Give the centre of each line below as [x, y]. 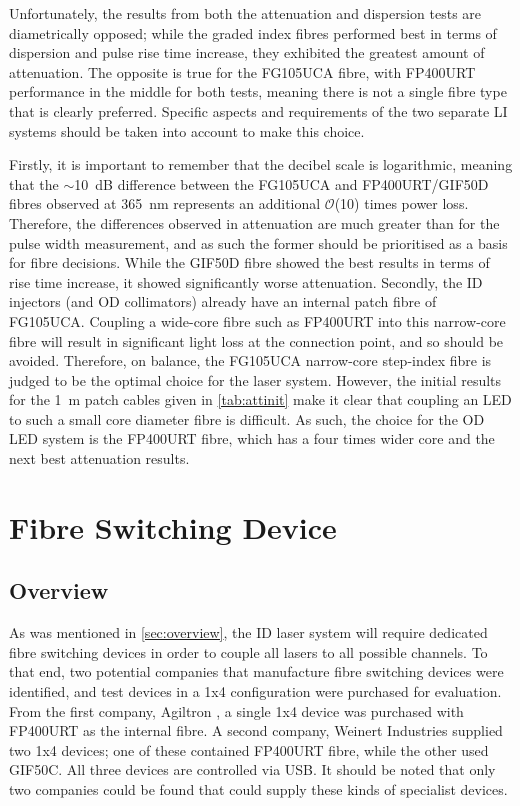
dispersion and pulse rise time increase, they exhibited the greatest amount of [247, 52]
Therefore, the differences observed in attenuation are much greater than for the [254, 222]
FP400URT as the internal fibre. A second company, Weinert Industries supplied [256, 730]
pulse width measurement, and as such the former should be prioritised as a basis [258, 242]
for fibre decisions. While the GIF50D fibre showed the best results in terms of [249, 262]
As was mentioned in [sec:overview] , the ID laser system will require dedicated [248, 632]
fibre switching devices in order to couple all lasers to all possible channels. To [248, 651]
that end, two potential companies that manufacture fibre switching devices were [256, 671]
